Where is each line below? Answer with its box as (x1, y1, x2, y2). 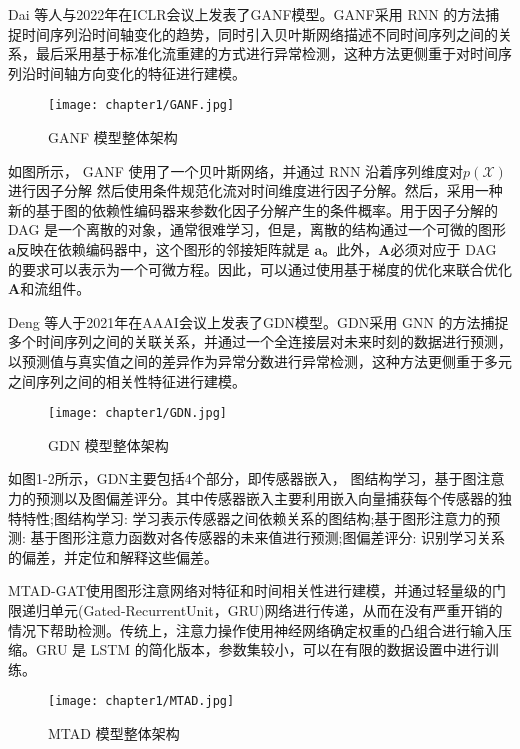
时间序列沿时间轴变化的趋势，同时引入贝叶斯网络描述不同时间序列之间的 (21, 23, 498, 44)
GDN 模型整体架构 (48, 434, 169, 455)
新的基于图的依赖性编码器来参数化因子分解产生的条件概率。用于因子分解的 (8, 199, 498, 220)
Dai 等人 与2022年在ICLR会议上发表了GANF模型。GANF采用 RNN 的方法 (8, 4, 486, 24)
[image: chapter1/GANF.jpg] (48, 98, 235, 113)
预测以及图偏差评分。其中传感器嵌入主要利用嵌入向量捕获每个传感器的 (35, 488, 498, 508)
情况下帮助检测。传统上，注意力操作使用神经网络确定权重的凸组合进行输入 (8, 619, 498, 640)
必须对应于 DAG (390, 239, 497, 259)
